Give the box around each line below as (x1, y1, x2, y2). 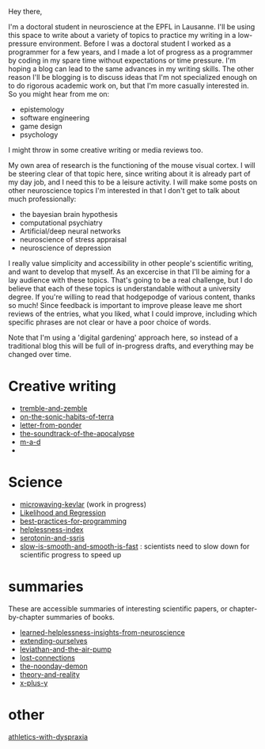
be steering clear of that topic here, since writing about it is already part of (8, 169, 251, 178)
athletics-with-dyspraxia (8, 732, 89, 741)
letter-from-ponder (19, 420, 82, 430)
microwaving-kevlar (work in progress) (19, 499, 147, 509)
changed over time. (8, 350, 72, 359)
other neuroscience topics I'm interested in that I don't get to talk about (8, 186, 240, 195)
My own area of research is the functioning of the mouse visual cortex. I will (8, 161, 256, 169)
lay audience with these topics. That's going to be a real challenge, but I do (8, 276, 253, 284)
